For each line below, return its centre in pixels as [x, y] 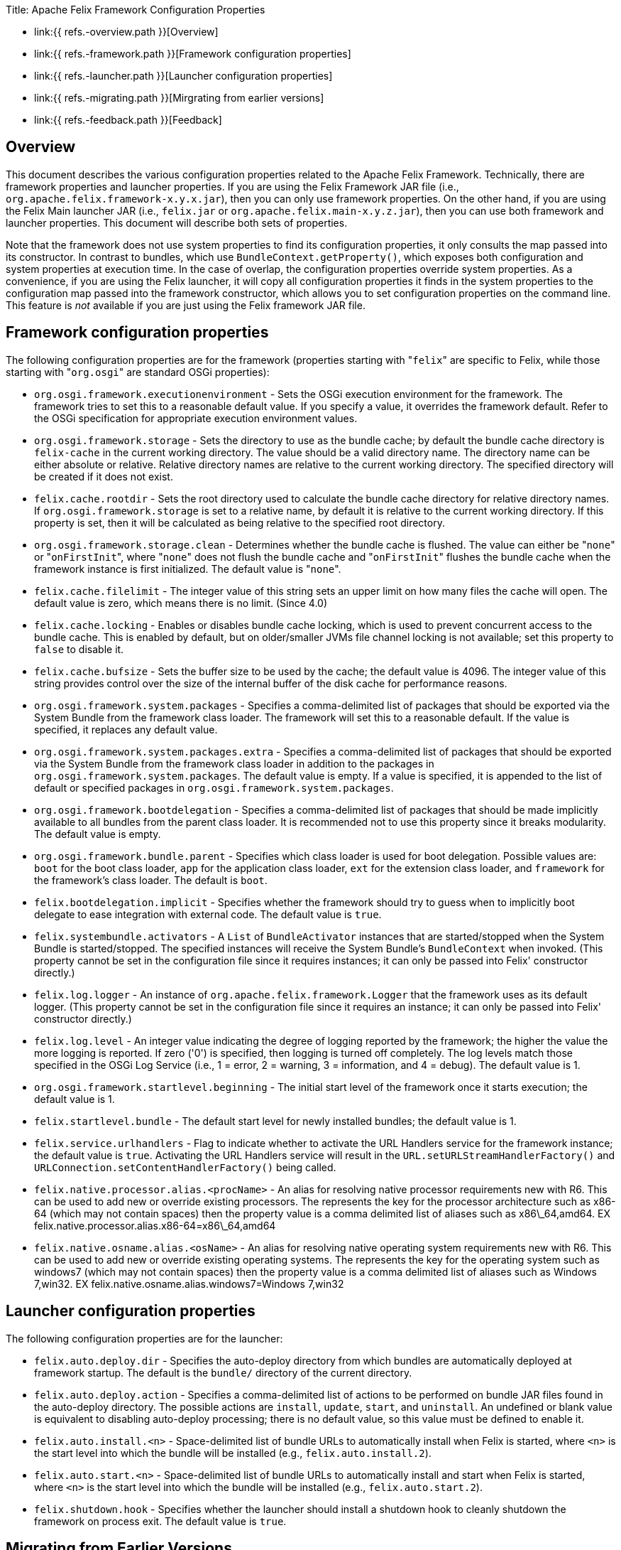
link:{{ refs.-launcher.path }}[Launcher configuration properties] [183, 76]
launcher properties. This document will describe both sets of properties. [177, 222]
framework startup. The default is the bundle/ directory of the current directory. [223, 1372]
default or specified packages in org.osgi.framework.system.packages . [214, 787]
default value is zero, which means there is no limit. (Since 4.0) [181, 603]
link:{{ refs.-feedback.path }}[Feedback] [128, 120]
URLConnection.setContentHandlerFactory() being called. [185, 1167]
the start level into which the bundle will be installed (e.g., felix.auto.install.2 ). [233, 1453]
